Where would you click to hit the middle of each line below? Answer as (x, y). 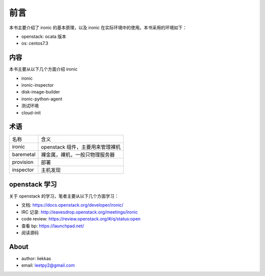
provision (23, 162)
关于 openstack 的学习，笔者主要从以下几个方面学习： (64, 196)
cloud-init (31, 113)
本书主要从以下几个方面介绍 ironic (43, 69)
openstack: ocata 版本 (44, 36)
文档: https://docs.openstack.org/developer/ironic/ (72, 205)
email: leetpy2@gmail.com (48, 265)
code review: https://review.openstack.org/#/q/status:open (81, 219)
